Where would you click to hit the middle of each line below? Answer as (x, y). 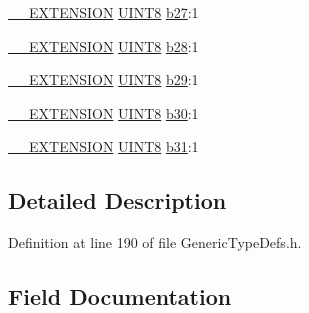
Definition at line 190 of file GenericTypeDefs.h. (155, 242)
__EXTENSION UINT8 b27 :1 (103, 12)
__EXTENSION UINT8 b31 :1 (103, 146)
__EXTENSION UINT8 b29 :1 (103, 79)
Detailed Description (117, 200)
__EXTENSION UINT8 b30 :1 (103, 112)
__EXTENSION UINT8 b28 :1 (103, 45)
